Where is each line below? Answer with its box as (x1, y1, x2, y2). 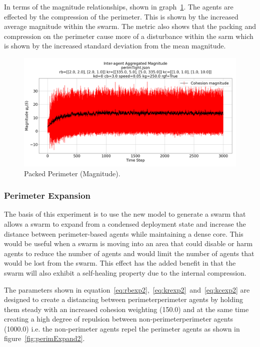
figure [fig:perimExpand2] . (4, 333, 85, 344)
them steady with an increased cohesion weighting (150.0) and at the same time (4, 304, 249, 314)
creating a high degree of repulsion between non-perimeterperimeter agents (4, 314, 233, 324)
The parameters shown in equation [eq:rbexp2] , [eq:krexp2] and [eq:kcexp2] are (4, 284, 250, 295)
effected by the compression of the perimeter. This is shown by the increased (4, 11, 238, 21)
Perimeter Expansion (4, 189, 91, 202)
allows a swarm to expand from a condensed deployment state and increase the (4, 218, 246, 229)
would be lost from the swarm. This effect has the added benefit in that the (4, 258, 236, 268)
